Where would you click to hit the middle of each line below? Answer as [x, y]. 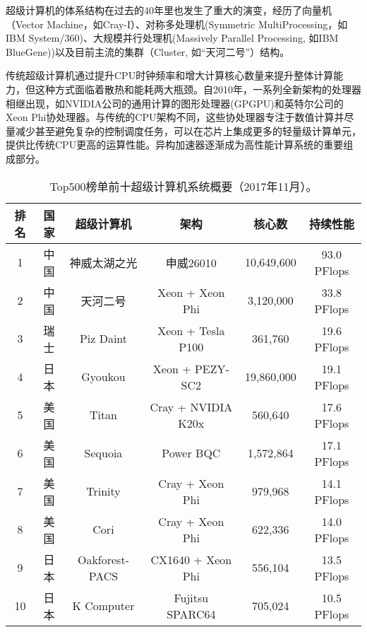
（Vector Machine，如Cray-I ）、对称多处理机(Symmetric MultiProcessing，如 [177, 24]
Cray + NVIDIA [191, 406]
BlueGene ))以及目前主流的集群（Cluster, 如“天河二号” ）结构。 [148, 51]
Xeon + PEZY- [191, 368]
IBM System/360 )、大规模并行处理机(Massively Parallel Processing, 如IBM [172, 38]
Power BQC [191, 453]
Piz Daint [103, 339]
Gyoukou [103, 377]
